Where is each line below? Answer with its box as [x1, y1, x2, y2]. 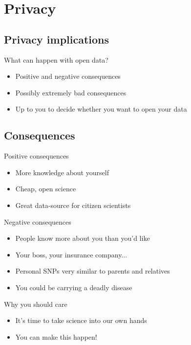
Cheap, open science [15, 184, 76, 194]
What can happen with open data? [4, 54, 108, 65]
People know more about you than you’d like [15, 233, 150, 243]
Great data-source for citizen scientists [15, 200, 131, 210]
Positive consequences [4, 151, 69, 161]
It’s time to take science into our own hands [15, 315, 147, 325]
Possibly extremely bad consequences [15, 87, 127, 97]
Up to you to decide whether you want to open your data [15, 104, 187, 114]
